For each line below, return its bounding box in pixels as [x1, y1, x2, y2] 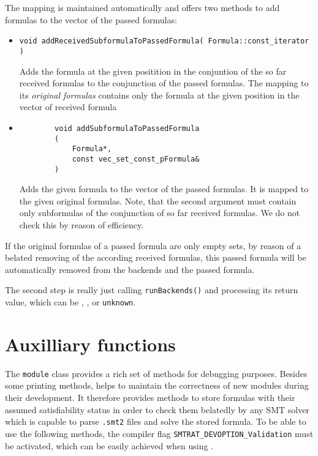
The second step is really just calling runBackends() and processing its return [5, 283, 298, 296]
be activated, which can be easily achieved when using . [5, 439, 214, 452]
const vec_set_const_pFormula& [72, 154, 200, 163]
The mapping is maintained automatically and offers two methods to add [5, 1, 280, 13]
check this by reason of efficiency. [19, 218, 144, 231]
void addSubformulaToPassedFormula [55, 124, 200, 133]
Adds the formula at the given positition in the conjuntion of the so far [19, 64, 287, 77]
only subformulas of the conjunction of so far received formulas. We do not [19, 206, 300, 219]
